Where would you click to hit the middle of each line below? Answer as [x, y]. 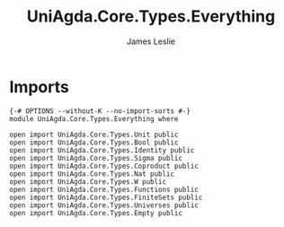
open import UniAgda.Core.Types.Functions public [104, 189]
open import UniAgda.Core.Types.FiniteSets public [106, 197]
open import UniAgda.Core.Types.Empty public [96, 213]
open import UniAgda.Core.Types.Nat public [92, 174]
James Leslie [151, 41]
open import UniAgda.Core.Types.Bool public [94, 142]
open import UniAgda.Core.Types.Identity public [102, 150]
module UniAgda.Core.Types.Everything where [94, 118]
